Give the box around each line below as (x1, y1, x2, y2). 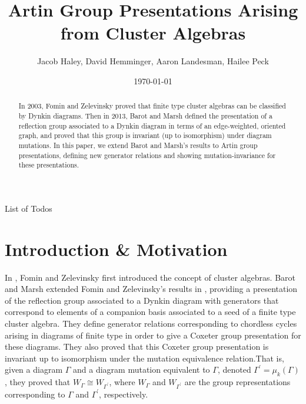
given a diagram (5, 363, 63, 376)
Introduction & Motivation (5, 237, 228, 261)
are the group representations (184, 376, 291, 388)
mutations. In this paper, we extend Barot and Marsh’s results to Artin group (18, 140, 258, 150)
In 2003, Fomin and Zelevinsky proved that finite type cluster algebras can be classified (18, 101, 286, 111)
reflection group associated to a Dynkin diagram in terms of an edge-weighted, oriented (18, 120, 286, 130)
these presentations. (18, 160, 79, 170)
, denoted (217, 363, 251, 376)
